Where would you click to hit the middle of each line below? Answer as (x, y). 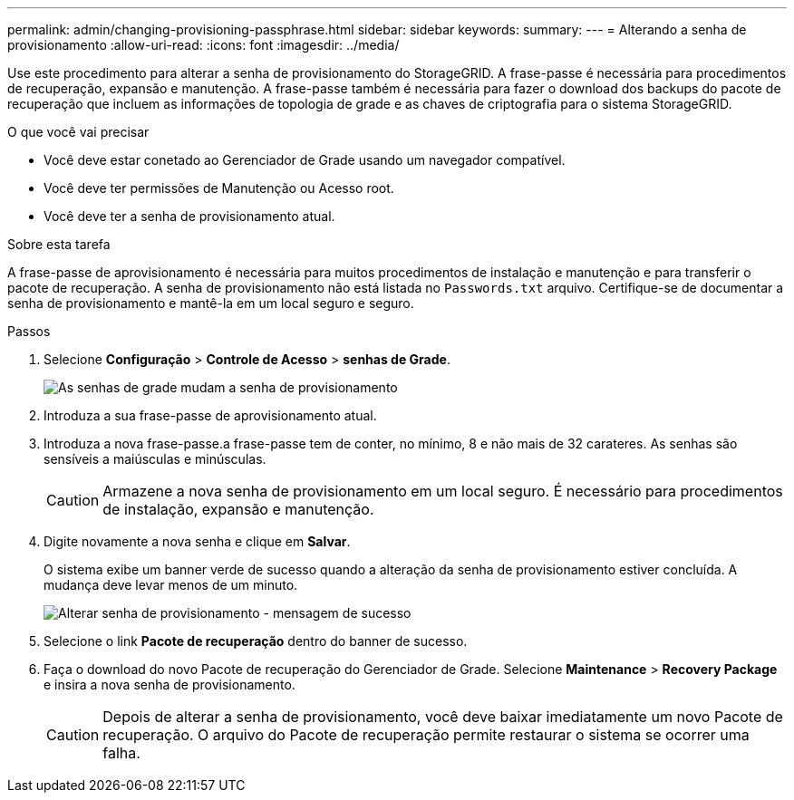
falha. (121, 753)
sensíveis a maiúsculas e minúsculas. (155, 459)
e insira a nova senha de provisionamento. (169, 684)
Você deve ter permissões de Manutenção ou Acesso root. (219, 188)
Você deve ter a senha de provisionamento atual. (189, 216)
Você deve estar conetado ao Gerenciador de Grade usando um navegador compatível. (305, 160)
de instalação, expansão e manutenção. (238, 509)
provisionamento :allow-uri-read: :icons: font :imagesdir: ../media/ (203, 45)
